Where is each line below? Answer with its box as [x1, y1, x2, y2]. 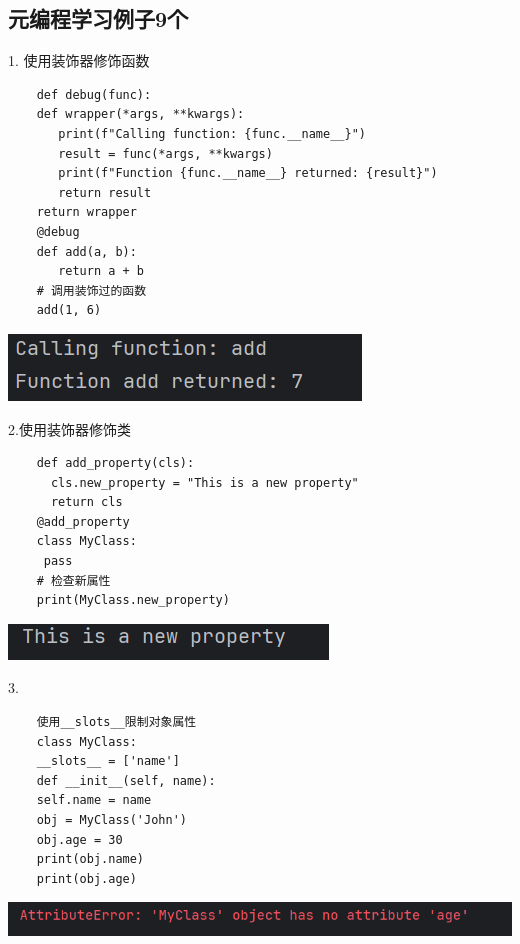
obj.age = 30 [36, 832, 123, 847]
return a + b [58, 264, 145, 279]
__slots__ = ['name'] [36, 754, 180, 769]
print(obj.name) [36, 852, 145, 867]
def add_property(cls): [36, 456, 195, 471]
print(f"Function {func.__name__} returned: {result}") [58, 166, 438, 181]
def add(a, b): [36, 244, 137, 259]
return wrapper [36, 205, 137, 220]
